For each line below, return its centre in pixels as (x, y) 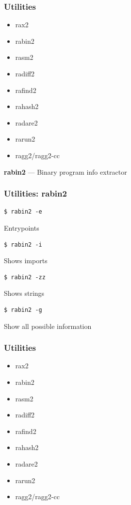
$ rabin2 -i (23, 244)
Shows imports (26, 261)
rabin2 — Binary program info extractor (65, 171)
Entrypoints (22, 227)
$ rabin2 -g (23, 310)
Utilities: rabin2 (35, 193)
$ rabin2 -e (23, 212)
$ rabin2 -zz (25, 277)
